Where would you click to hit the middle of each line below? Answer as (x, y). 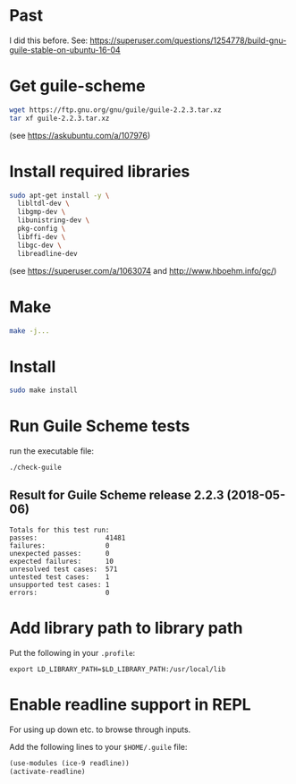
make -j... (30, 331)
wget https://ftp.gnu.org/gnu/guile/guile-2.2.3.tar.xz (115, 110)
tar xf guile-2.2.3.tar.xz (59, 118)
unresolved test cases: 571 (63, 569)
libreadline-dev (47, 253)
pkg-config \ (42, 229)
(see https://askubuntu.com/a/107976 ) (80, 135)
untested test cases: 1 (59, 577)
